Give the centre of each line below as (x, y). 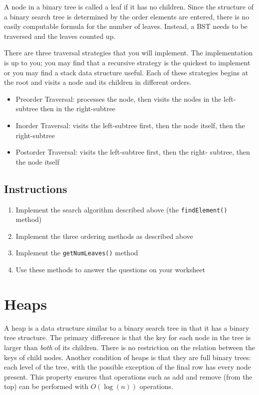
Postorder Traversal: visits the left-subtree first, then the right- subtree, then (133, 152)
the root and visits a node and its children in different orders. (98, 82)
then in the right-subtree (78, 108)
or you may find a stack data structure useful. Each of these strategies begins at (126, 72)
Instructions (36, 188)
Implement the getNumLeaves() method (77, 253)
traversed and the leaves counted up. (60, 36)
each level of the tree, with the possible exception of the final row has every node (128, 367)
